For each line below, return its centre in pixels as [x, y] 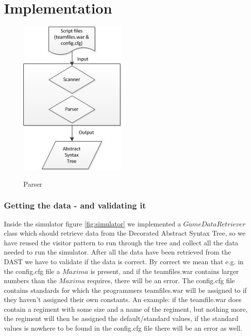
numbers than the [30, 280]
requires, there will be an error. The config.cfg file [161, 280]
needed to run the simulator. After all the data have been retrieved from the [117, 252]
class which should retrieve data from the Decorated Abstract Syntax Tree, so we [125, 233]
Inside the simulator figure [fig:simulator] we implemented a [92, 223]
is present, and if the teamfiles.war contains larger [165, 271]
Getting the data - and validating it [75, 205]
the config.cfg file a [32, 271]
